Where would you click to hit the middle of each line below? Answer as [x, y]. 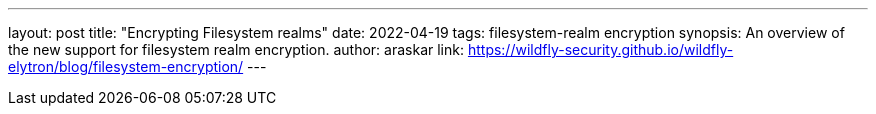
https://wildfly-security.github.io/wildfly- [600, 49]
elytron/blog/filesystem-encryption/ [126, 66]
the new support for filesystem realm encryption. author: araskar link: [236, 49]
